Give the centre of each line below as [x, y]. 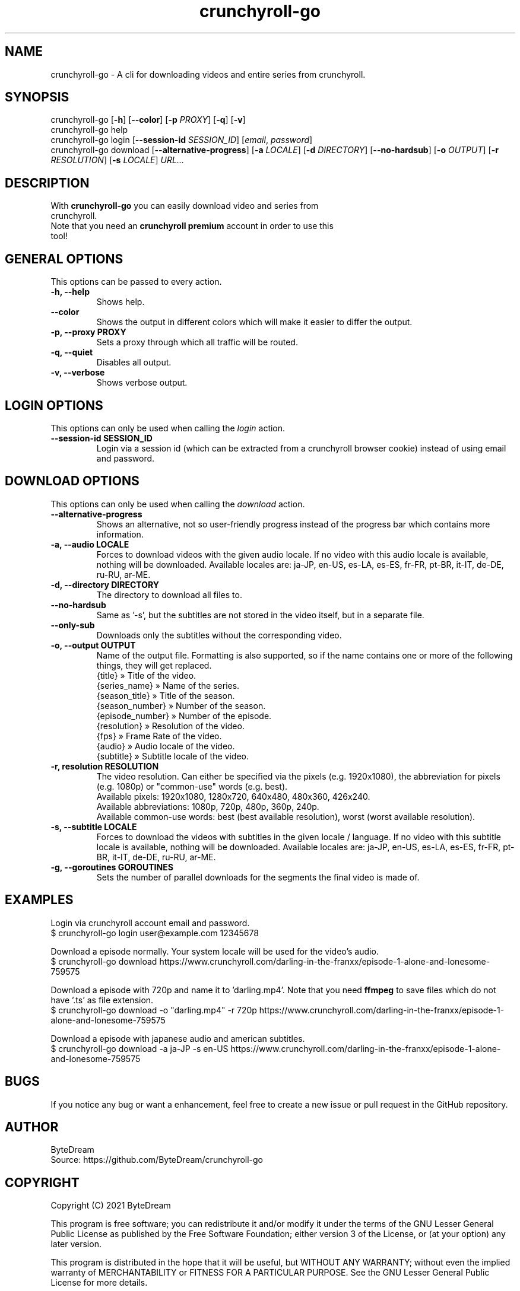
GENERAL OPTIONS [64, 259]
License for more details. [99, 1283]
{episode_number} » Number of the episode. [184, 716]
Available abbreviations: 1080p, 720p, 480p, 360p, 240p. [208, 806]
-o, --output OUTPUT [93, 645]
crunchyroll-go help [89, 130]
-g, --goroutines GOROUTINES [112, 867]
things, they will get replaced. [154, 665]
